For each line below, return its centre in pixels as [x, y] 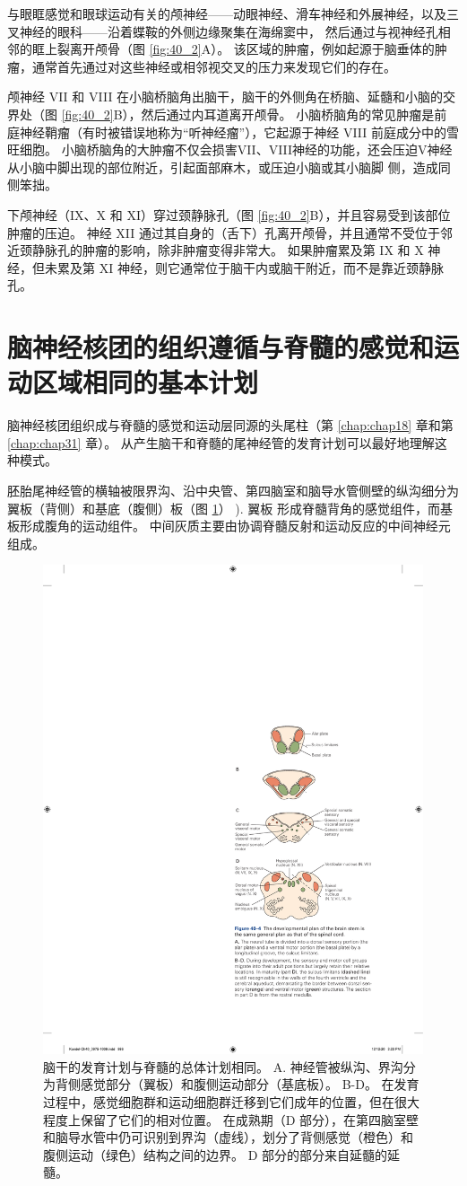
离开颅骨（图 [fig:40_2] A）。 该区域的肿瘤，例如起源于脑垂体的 [252, 49]
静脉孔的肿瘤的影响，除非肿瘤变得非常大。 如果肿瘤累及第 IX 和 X [228, 250]
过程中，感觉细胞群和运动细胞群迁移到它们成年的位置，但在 [219, 1101]
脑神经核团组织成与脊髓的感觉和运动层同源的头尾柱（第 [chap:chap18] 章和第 [230, 425]
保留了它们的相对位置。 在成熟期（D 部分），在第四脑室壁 [250, 1119]
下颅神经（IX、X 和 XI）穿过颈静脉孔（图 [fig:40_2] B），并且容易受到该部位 [229, 214]
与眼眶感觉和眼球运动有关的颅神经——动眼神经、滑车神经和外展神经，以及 [227, 13]
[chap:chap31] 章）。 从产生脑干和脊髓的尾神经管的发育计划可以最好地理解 [221, 442]
